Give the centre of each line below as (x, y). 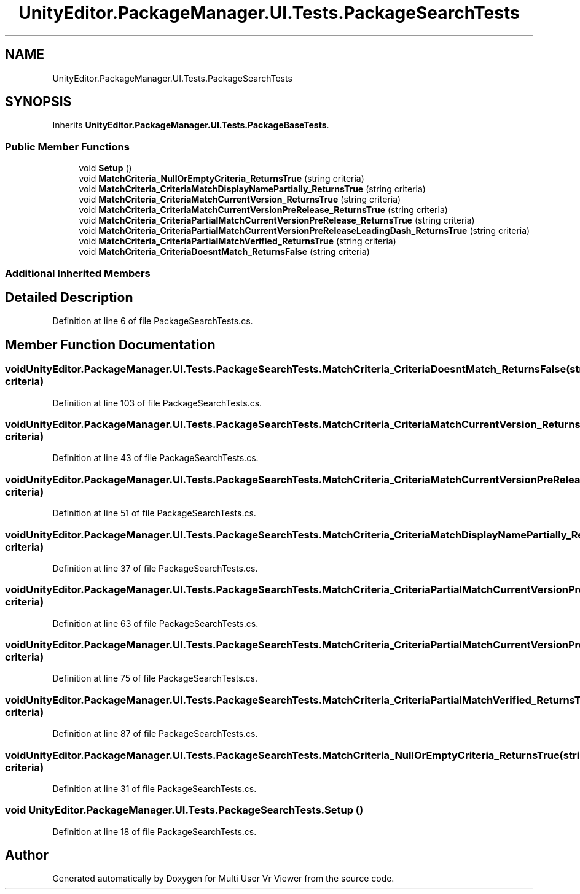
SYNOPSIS (38, 102)
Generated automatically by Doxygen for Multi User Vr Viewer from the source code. (223, 879)
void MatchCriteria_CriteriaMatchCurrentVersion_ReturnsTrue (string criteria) (240, 200)
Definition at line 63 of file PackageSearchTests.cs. (155, 623)
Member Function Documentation (110, 344)
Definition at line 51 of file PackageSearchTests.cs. (154, 513)
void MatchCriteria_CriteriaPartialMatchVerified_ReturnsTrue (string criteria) (237, 241)
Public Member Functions (67, 146)
